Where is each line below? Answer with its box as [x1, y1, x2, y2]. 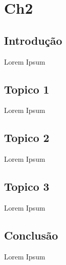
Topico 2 [4, 130, 49, 145]
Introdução [4, 32, 62, 48]
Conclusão [4, 227, 58, 243]
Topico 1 [4, 81, 49, 97]
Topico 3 [4, 179, 49, 194]
